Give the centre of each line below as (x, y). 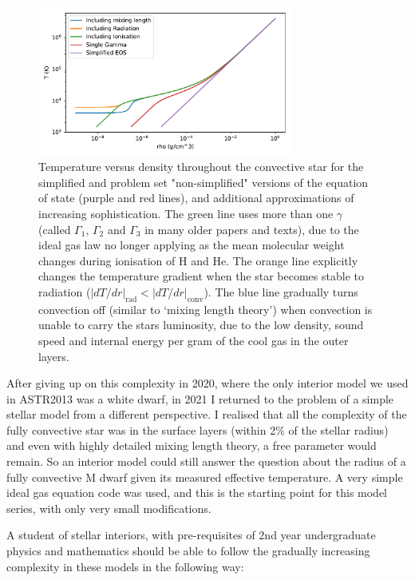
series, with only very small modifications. (109, 508)
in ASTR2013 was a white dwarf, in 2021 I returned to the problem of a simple (200, 398)
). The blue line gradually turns (281, 291)
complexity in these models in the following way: (125, 566)
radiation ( (65, 291)
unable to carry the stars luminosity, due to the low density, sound (201, 325)
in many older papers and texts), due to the (252, 229)
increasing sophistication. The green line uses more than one (186, 213)
